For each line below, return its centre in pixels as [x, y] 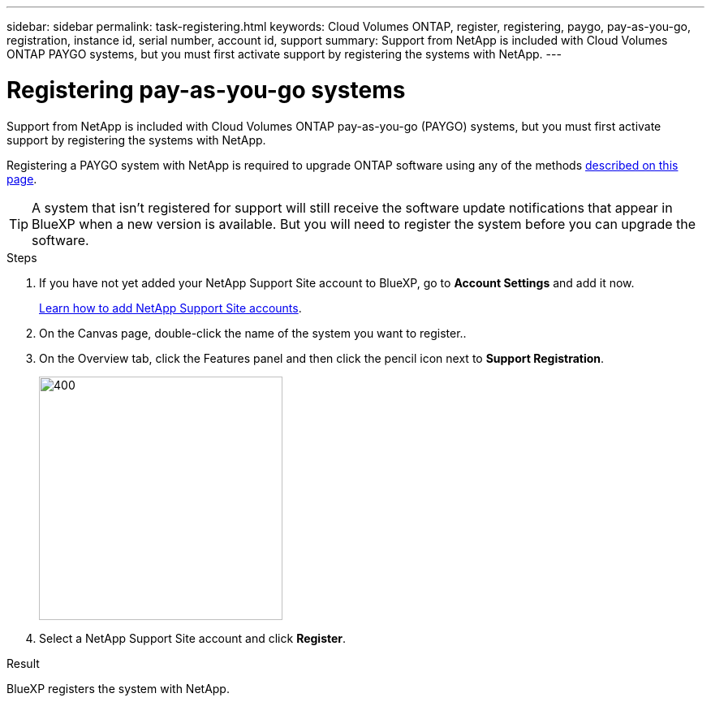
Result [23, 663]
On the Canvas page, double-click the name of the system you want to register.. [253, 333]
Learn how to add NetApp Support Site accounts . [170, 308]
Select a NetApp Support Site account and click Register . [193, 638]
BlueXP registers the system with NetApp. [118, 688]
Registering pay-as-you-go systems [206, 90]
